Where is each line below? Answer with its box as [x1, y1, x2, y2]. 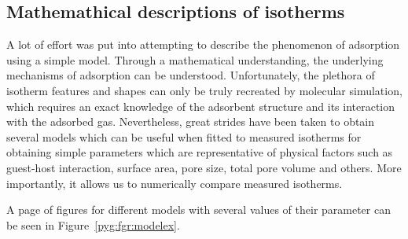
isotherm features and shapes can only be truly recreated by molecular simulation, [6, 82, 402, 98]
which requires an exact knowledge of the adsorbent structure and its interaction [6, 97, 395, 114]
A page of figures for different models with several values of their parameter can [6, 201, 391, 218]
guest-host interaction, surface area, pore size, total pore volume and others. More [6, 159, 402, 175]
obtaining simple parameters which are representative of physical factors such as [6, 144, 393, 160]
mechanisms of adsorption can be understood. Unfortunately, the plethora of [6, 67, 375, 83]
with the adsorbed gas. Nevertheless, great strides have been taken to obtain [6, 113, 375, 130]
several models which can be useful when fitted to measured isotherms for [6, 128, 362, 145]
